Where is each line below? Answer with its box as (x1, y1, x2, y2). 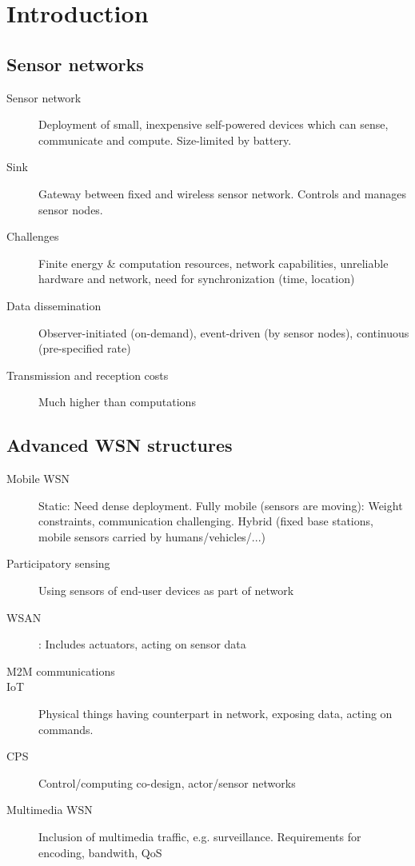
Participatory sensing (6, 555, 110, 572)
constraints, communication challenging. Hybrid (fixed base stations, (38, 513, 373, 529)
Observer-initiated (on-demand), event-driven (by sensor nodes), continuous (38, 324, 409, 341)
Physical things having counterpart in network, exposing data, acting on (38, 705, 393, 722)
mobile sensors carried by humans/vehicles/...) (38, 528, 265, 545)
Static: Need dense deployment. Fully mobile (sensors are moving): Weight (38, 497, 403, 513)
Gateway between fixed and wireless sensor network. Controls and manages (38, 185, 406, 202)
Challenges (6, 228, 59, 245)
